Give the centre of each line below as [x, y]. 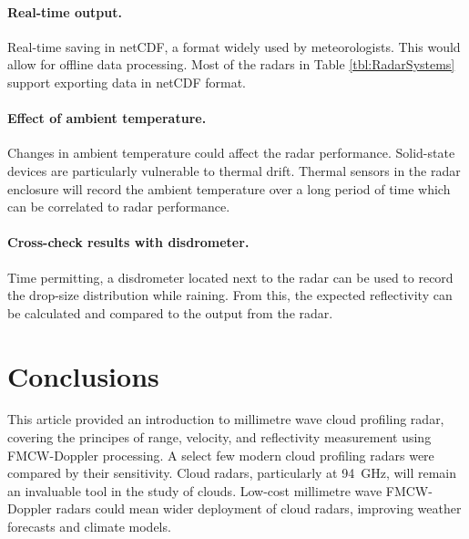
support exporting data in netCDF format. [127, 82]
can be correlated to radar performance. [119, 207]
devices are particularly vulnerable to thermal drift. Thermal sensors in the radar [234, 170]
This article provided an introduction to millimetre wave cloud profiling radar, [226, 419]
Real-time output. [65, 11]
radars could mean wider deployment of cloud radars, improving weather [259, 508]
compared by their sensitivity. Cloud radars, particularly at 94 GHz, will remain [232, 473]
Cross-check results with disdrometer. [128, 242]
